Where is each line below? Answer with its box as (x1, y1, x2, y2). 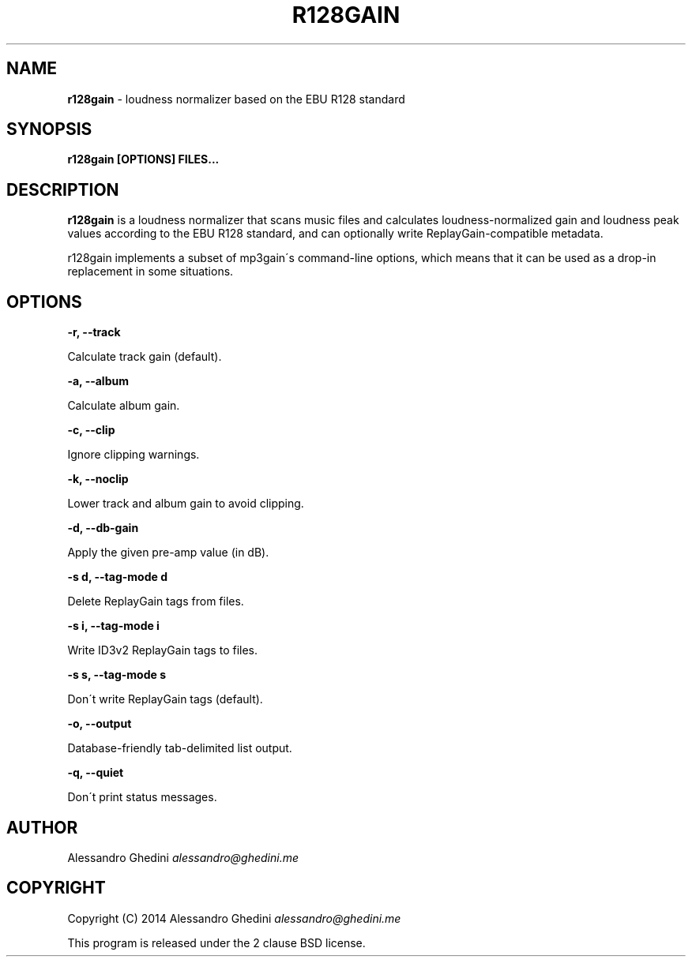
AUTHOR (6, 817, 78, 837)
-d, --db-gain (67, 521, 139, 535)
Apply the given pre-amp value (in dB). (67, 545, 269, 560)
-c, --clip (67, 423, 115, 437)
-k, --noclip (67, 472, 129, 486)
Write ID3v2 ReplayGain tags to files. (67, 643, 258, 658)
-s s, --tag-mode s (67, 668, 166, 682)
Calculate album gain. (67, 399, 180, 413)
